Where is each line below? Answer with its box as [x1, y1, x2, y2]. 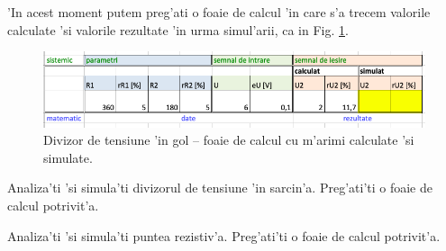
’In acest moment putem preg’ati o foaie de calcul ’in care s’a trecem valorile [7, 3, 431, 21]
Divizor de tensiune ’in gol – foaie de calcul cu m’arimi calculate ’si [43, 130, 414, 149]
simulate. [43, 148, 93, 166]
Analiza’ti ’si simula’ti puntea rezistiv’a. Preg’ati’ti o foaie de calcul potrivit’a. [7, 226, 441, 245]
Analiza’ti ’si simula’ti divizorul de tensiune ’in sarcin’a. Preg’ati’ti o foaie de [7, 178, 432, 197]
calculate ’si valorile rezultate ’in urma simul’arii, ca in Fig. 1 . [7, 20, 349, 39]
